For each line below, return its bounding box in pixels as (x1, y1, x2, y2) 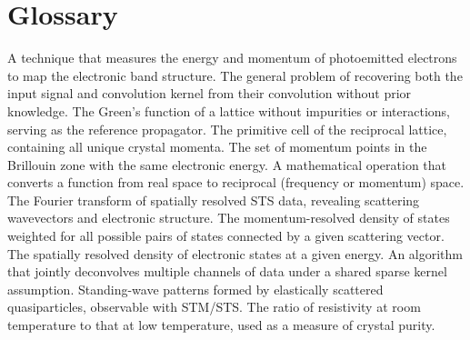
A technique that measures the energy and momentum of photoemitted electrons (7, 48, 457, 67)
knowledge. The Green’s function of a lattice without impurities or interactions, (7, 101, 451, 120)
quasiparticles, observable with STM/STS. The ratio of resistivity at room (7, 297, 421, 316)
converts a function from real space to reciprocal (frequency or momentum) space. (7, 173, 465, 192)
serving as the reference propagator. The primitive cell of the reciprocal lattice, (7, 119, 447, 138)
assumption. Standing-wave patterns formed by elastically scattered (7, 279, 384, 298)
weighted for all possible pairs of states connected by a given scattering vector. (7, 226, 445, 245)
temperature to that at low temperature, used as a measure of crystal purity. (7, 315, 435, 335)
